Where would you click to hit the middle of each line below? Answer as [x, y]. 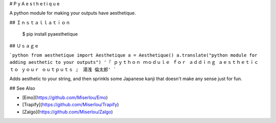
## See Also [22, 88]
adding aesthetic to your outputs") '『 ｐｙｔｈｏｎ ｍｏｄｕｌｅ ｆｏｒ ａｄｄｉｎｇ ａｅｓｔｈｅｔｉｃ [134, 62]
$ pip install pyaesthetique [50, 34]
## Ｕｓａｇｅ [24, 45]
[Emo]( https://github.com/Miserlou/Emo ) [65, 97]
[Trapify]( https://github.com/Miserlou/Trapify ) [71, 105]
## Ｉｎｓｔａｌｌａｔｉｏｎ [40, 22]
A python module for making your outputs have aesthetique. [73, 13]
